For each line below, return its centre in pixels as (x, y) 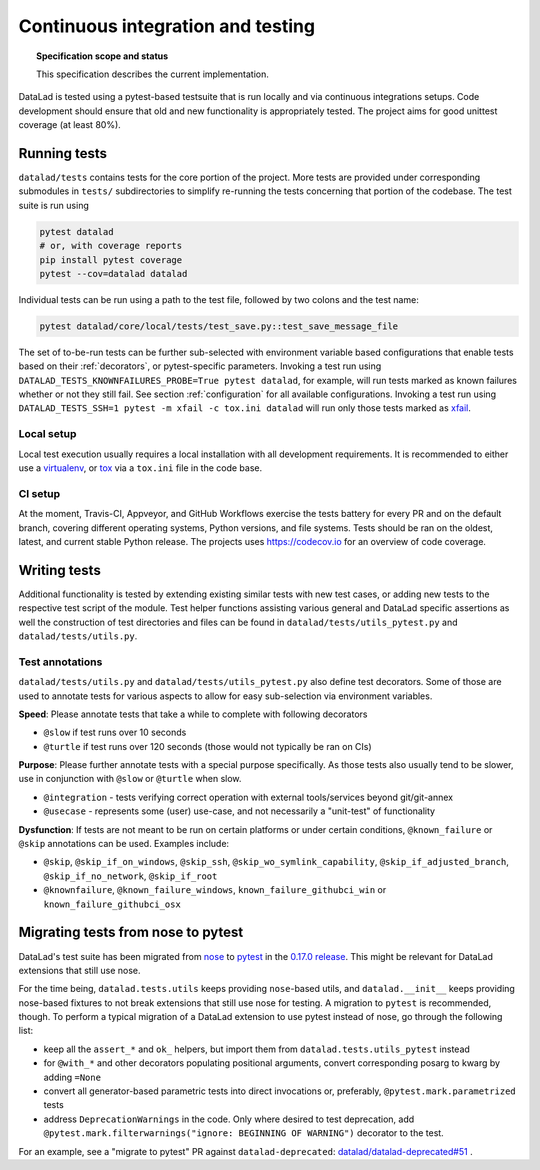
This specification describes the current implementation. (153, 74)
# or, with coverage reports (111, 246)
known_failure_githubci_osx (112, 904)
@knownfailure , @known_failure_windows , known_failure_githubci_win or (215, 890)
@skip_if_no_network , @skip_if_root (130, 876)
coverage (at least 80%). (70, 125)
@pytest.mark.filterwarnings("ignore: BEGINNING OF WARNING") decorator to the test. (243, 1133)
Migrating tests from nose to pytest (131, 932)
